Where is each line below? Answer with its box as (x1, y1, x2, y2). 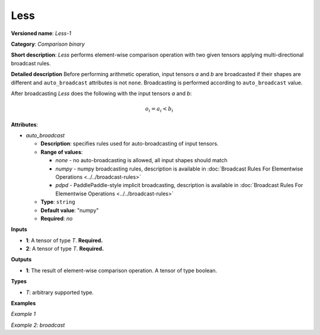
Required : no (40, 214, 73, 222)
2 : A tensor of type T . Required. (25, 245, 104, 252)
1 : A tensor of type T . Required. (25, 236, 103, 244)
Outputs (11, 256, 32, 263)
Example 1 (11, 311, 36, 318)
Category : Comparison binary (11, 40, 85, 48)
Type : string (40, 198, 75, 206)
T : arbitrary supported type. (25, 289, 94, 296)
